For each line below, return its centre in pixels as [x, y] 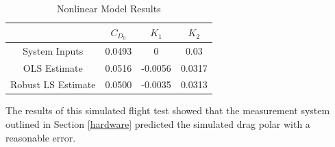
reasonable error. [41, 137]
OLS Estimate [53, 67]
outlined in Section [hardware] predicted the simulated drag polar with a [158, 124]
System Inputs [53, 50]
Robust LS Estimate [53, 84]
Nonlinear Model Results [109, 8]
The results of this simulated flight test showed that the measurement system [168, 110]
